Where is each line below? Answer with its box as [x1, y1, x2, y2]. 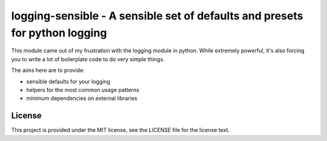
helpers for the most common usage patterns [26, 86, 139, 93]
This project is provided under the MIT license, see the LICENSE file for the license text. [11, 126, 230, 134]
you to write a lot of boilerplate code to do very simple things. [11, 55, 165, 63]
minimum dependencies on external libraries [26, 94, 137, 102]
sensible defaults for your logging [26, 77, 110, 85]
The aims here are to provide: [11, 67, 85, 74]
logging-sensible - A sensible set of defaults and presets [11, 9, 303, 22]
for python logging [11, 26, 107, 39]
